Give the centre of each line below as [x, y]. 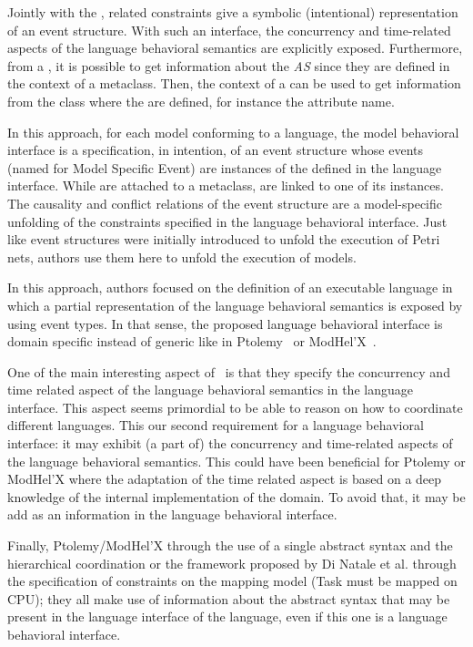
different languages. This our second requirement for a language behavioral [216, 425]
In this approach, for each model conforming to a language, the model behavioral [233, 132]
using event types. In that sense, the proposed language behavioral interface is [225, 323]
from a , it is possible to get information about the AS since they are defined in [229, 65]
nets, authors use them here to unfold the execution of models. [182, 257]
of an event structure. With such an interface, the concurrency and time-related [229, 30]
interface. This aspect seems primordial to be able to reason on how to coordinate [235, 407]
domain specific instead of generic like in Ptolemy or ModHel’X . [192, 341]
